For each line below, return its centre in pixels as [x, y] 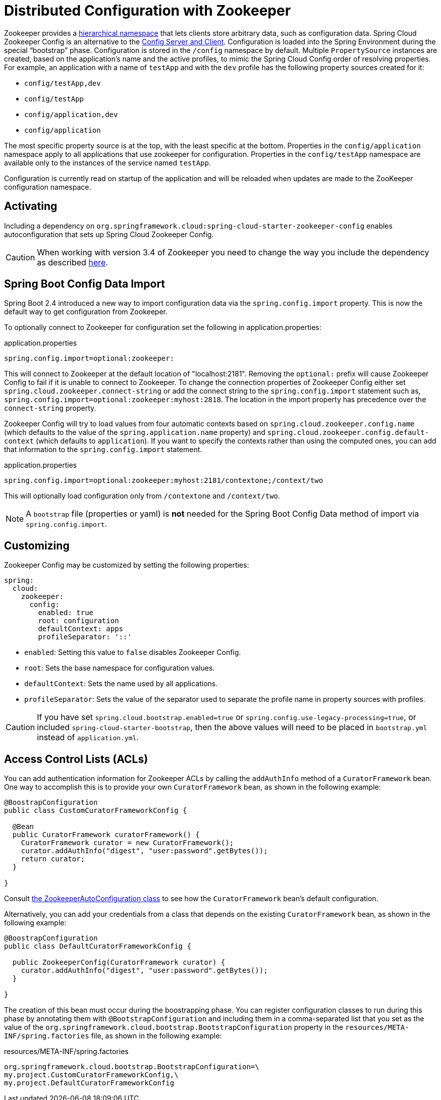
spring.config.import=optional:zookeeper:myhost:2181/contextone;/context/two [164, 481]
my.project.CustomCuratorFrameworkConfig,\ [91, 1075]
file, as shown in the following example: [156, 1036]
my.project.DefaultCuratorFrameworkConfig [89, 1083]
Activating [31, 206]
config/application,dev [71, 114]
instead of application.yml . [88, 737]
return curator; [53, 859]
